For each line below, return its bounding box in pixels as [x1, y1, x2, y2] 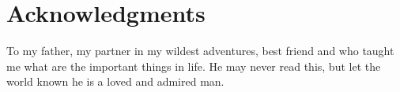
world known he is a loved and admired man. [6, 73, 225, 90]
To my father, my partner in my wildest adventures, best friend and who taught [6, 42, 394, 59]
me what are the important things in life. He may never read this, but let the [6, 57, 381, 74]
